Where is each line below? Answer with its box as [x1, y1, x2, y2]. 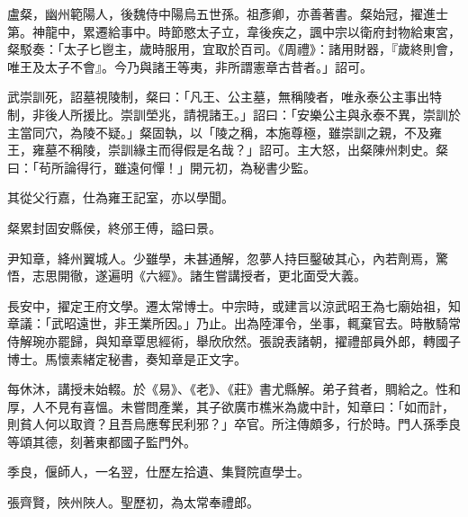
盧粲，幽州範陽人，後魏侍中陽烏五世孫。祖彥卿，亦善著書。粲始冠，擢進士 [7, 4, 448, 22]
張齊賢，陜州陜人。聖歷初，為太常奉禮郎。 [7, 493, 259, 512]
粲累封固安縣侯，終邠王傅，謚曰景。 [7, 218, 221, 236]
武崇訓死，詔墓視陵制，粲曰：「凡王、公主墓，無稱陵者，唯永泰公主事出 [7, 87, 429, 106]
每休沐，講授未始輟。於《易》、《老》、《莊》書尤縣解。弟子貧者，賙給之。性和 [7, 379, 461, 398]
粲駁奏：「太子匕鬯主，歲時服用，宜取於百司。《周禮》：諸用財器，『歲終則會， [7, 40, 461, 58]
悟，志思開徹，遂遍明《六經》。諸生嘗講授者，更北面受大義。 [7, 266, 366, 285]
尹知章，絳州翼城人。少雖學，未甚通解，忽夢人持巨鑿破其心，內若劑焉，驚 [7, 248, 448, 267]
